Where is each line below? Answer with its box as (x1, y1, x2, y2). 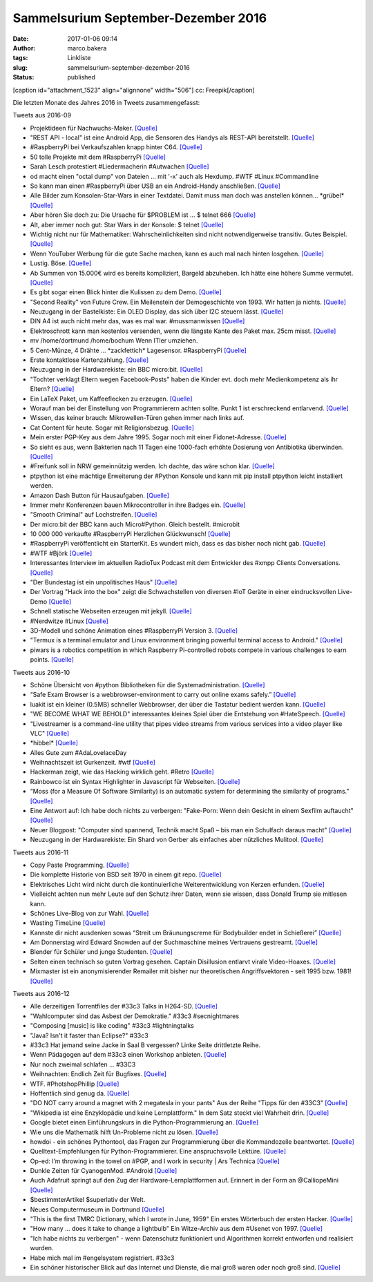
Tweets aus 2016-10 (12, 668, 70, 676)
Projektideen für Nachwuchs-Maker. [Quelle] (30, 124, 158, 132)
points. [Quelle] (30, 656, 74, 664)
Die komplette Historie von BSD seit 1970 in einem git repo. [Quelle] (30, 870, 222, 879)
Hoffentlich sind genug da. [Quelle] (30, 1089, 131, 1098)
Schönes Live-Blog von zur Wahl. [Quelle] (30, 909, 149, 917)
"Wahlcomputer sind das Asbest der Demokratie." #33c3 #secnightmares (30, 1012, 240, 1020)
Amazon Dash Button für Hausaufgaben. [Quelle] (30, 491, 169, 499)
